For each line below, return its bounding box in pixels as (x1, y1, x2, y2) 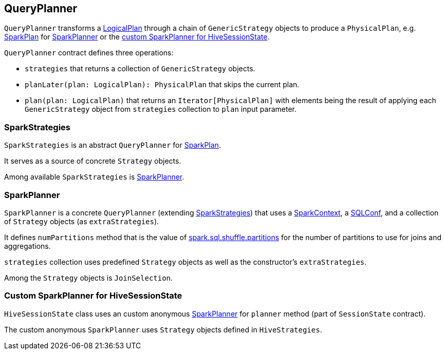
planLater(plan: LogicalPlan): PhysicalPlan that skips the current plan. (25, 80, 300, 89)
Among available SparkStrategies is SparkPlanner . (4, 172, 184, 182)
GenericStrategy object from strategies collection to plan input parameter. (25, 105, 297, 114)
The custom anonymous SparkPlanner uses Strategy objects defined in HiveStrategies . (4, 325, 322, 334)
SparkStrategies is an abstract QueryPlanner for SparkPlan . (4, 141, 221, 150)
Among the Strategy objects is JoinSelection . (4, 273, 173, 282)
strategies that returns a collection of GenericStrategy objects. (25, 64, 255, 73)
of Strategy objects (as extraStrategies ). (4, 217, 159, 226)
